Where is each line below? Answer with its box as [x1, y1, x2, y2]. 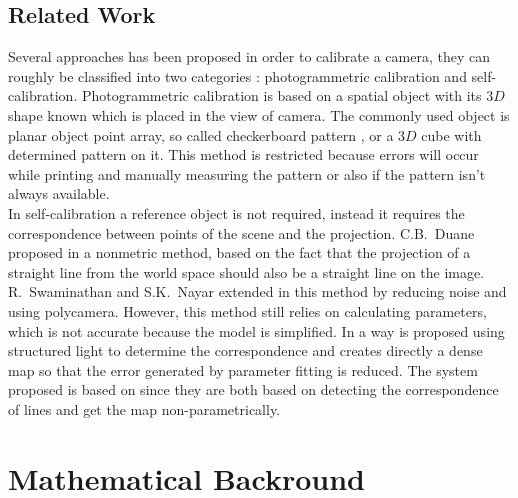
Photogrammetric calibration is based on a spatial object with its [81, 85, 482, 106]
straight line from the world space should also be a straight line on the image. [8, 261, 485, 282]
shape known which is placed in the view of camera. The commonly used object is [8, 104, 510, 125]
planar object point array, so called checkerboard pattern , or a [8, 124, 394, 145]
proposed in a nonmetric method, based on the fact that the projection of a [8, 242, 471, 263]
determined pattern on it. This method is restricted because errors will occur [8, 144, 479, 165]
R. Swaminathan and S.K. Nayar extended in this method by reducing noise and [8, 281, 507, 302]
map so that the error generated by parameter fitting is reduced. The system [8, 359, 478, 380]
